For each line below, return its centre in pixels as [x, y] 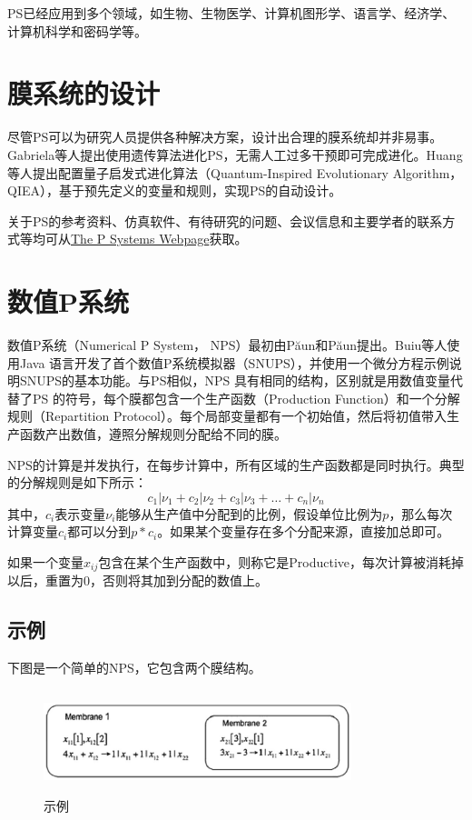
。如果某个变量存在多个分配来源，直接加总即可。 [304, 531]
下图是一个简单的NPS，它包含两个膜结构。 [134, 668]
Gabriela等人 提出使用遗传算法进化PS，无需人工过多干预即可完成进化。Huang [235, 154]
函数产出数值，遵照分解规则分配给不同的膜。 [153, 433]
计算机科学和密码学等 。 [77, 30]
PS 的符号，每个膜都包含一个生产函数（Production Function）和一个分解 [246, 398]
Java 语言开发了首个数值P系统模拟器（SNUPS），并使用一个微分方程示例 [234, 362]
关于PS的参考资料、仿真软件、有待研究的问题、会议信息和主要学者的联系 [225, 220]
